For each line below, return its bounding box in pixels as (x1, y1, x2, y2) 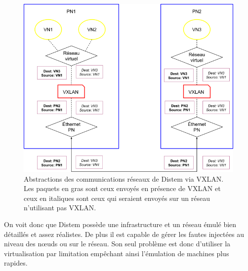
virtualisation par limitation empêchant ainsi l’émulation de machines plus (4, 248, 229, 258)
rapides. (4, 258, 28, 268)
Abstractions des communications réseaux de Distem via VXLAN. (24, 173, 224, 184)
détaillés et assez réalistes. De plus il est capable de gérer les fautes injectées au (4, 229, 244, 239)
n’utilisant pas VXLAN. (24, 202, 96, 213)
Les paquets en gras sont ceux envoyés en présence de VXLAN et (24, 183, 221, 194)
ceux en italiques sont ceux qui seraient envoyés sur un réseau (24, 193, 210, 203)
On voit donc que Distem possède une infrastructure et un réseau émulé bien (4, 219, 237, 229)
